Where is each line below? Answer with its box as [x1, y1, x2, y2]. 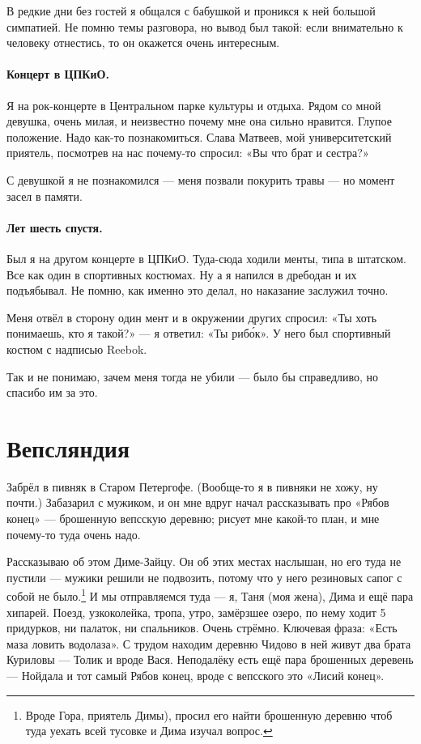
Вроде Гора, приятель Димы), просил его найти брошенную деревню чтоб [25, 706, 393, 723]
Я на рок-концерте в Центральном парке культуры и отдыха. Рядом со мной [6, 96, 381, 113]
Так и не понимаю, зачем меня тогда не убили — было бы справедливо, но [6, 368, 379, 385]
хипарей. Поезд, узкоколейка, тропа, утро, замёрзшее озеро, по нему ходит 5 [6, 603, 386, 620]
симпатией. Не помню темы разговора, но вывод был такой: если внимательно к [6, 18, 403, 35]
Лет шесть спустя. [6, 219, 103, 236]
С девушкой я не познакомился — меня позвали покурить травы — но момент [6, 171, 395, 188]
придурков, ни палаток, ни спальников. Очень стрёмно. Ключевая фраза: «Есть [6, 619, 398, 636]
